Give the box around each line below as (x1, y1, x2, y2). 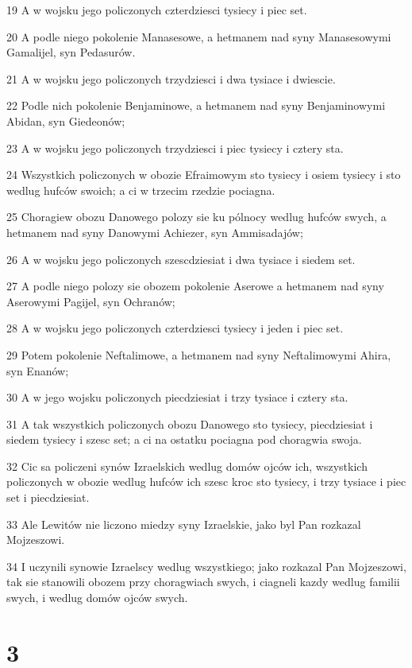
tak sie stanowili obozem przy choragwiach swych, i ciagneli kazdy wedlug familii (6, 573, 400, 590)
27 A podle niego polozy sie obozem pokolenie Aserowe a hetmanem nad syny (6, 278, 384, 294)
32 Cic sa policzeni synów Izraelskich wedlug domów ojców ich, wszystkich (6, 457, 368, 474)
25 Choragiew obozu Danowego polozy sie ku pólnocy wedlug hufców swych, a (6, 208, 387, 225)
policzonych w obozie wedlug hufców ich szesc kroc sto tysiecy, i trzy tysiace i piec (6, 473, 406, 490)
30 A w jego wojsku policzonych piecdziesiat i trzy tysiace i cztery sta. (6, 389, 348, 406)
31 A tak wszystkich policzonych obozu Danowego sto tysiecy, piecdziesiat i (6, 415, 373, 432)
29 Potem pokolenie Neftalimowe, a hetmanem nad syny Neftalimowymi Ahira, (6, 346, 391, 363)
